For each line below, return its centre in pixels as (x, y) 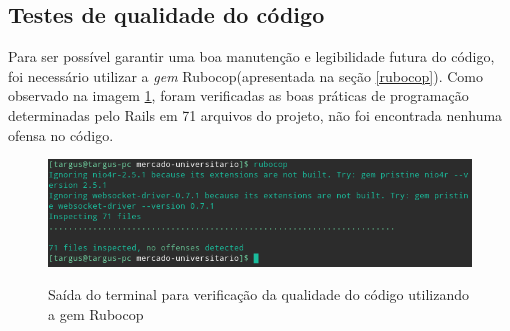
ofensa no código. (61, 134)
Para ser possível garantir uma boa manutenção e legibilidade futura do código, (251, 56)
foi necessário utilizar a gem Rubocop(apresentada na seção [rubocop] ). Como (245, 75)
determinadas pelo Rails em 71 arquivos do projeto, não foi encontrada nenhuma (255, 114)
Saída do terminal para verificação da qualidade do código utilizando (258, 294)
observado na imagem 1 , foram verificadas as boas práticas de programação (238, 95)
